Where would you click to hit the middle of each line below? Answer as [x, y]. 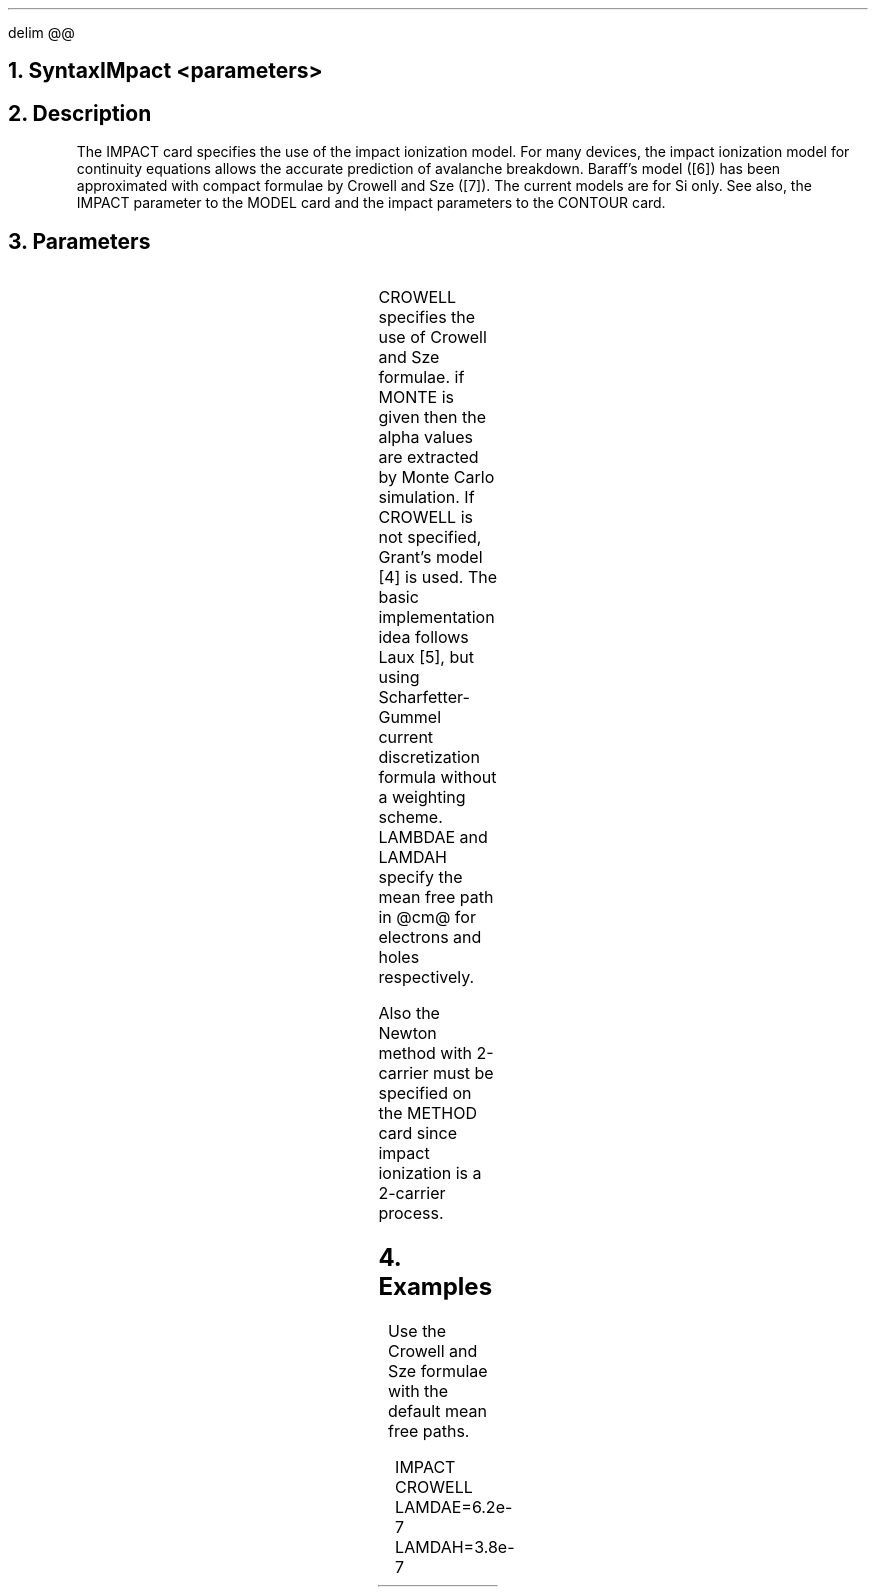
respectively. [426, 977]
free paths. [428, 1430]
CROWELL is [425, 517]
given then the [432, 417]
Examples [435, 1287]
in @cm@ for [427, 917]
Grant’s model [430, 557]
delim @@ [41, 32]
